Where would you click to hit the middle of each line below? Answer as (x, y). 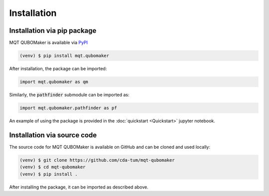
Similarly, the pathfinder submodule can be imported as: (69, 95)
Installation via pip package (53, 31)
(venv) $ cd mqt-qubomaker (53, 167)
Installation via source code (53, 135)
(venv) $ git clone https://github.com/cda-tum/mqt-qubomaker (97, 160)
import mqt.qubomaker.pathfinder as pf (68, 108)
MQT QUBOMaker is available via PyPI (49, 43)
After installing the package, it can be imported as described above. (79, 187)
